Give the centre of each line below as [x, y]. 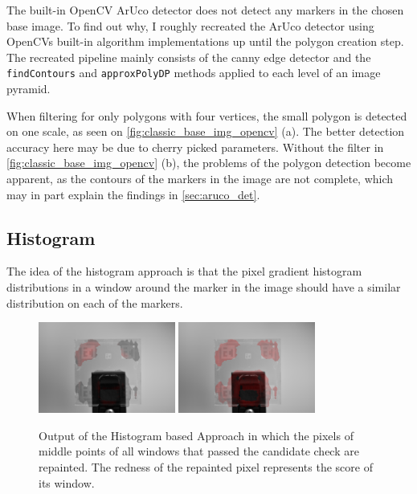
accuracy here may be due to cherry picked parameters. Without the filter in [195, 147]
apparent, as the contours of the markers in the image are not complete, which [200, 178]
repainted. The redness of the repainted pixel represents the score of [206, 467]
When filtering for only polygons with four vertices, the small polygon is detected [207, 115]
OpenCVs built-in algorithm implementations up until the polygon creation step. [205, 41]
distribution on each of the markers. [95, 302]
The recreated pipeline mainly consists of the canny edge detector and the [189, 57]
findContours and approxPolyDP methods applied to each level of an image [194, 73]
